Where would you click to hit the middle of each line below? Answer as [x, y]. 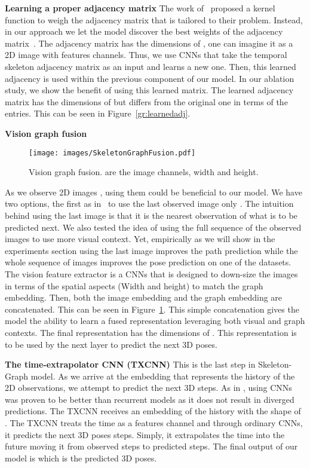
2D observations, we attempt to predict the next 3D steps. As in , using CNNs [148, 388]
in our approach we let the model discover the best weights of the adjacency [144, 31]
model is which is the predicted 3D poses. [81, 458]
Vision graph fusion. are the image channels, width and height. [144, 172]
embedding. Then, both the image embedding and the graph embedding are [144, 297]
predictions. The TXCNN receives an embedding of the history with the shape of [153, 411]
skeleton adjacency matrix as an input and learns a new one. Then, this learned [151, 66]
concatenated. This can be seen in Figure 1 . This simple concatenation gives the [152, 309]
